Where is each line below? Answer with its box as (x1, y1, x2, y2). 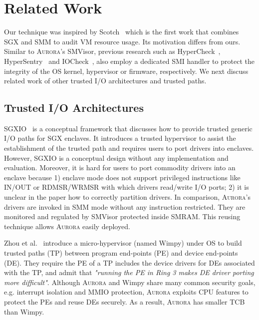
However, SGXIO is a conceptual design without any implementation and (4, 152, 229, 163)
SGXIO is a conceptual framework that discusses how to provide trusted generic (4, 123, 253, 133)
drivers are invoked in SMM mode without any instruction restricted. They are (4, 201, 246, 212)
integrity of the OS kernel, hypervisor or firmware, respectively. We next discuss (4, 65, 249, 76)
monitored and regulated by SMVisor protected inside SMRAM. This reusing (4, 211, 241, 222)
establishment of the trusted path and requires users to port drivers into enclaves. (4, 143, 254, 153)
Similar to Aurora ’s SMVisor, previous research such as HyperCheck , (4, 46, 221, 56)
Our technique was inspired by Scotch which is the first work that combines (4, 26, 239, 37)
